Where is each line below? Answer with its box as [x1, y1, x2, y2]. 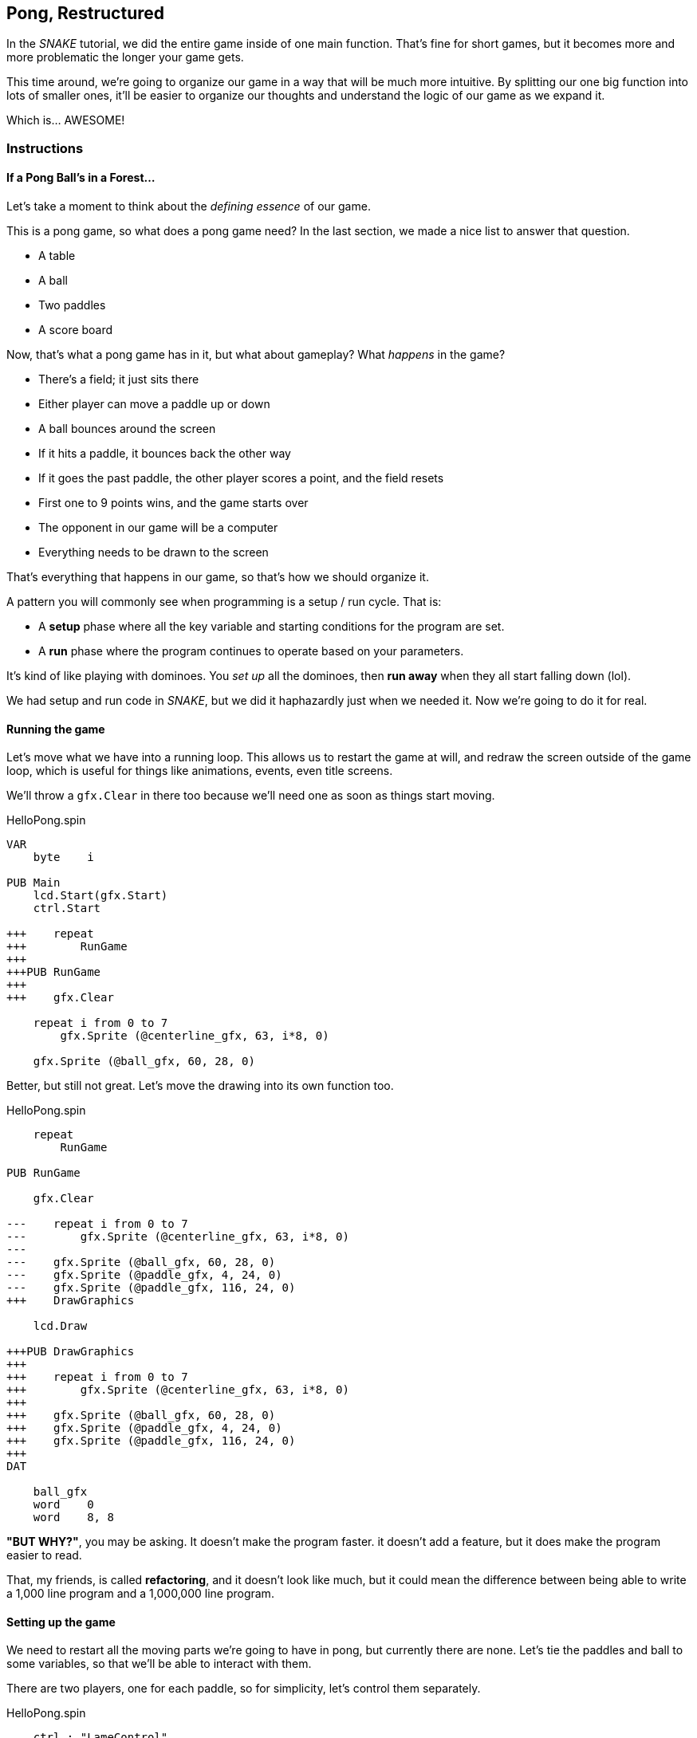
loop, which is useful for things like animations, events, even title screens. [6, 764, 393, 778]
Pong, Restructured [6, 3, 165, 23]
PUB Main [6, 876, 61, 890]
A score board [38, 323, 113, 337]
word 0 [33, 1498, 94, 1512]
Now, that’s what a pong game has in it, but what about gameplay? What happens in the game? [6, 348, 506, 362]
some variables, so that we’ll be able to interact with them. [6, 1657, 312, 1671]
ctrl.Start [33, 902, 101, 915]
